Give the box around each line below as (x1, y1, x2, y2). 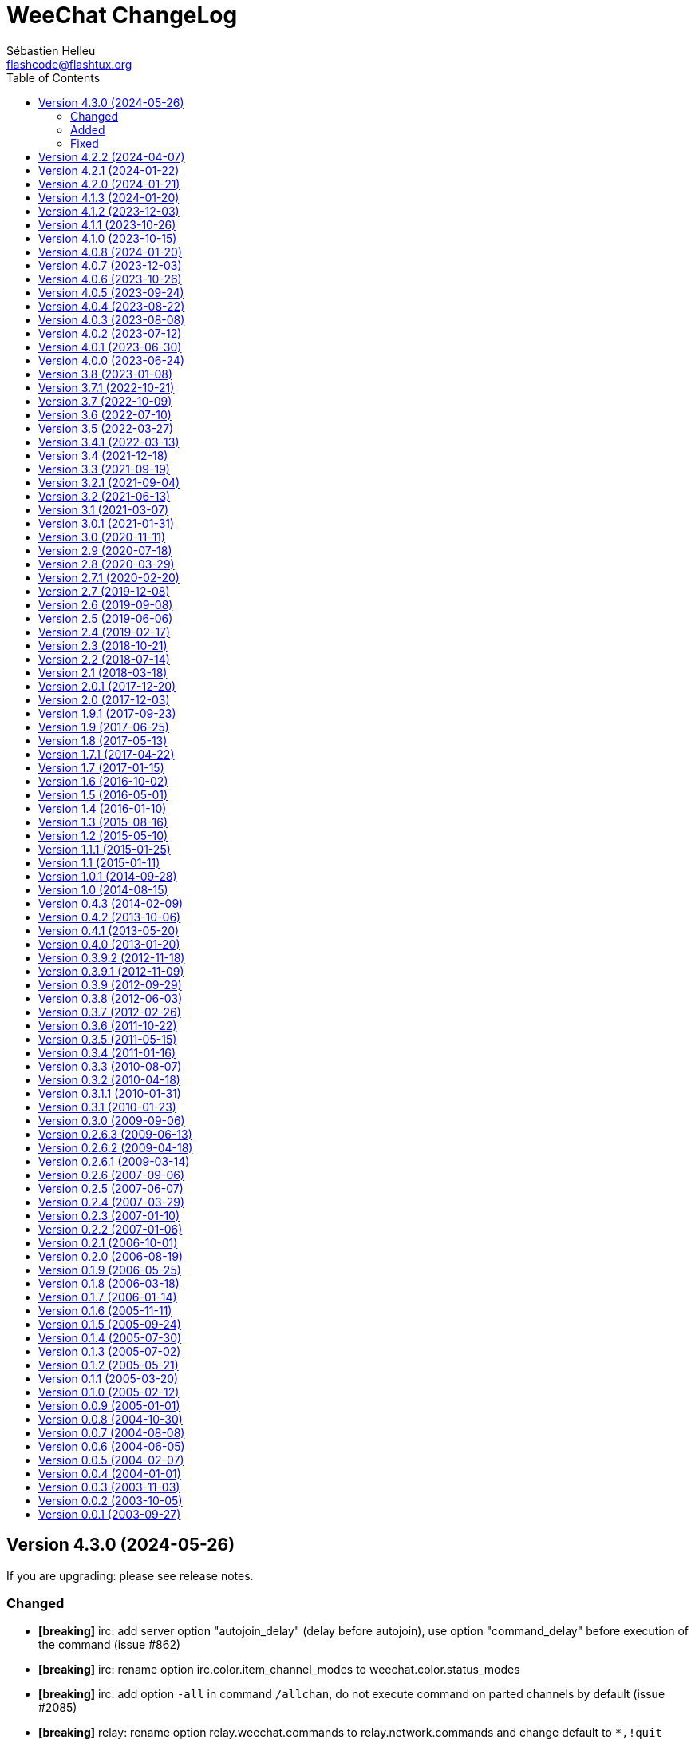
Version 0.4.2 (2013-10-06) (38, 909, 181, 924)
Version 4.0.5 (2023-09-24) (38, 285, 184, 299)
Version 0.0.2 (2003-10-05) (38, 1493, 183, 1507)
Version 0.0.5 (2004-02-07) (38, 1452, 184, 1467)
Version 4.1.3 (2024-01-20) (38, 190, 180, 204)
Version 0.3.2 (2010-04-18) (38, 1072, 180, 1087)
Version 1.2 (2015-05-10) (38, 828, 168, 842)
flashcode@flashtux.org (6, 57, 132, 71)
